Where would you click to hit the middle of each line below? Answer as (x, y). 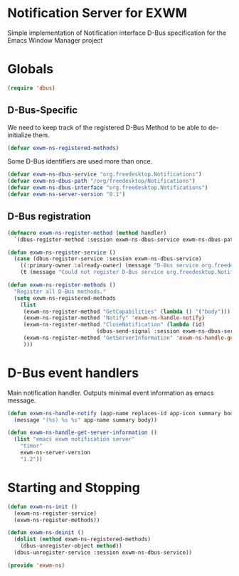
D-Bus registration (49, 217)
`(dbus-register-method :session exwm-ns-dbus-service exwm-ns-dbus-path (125, 240)
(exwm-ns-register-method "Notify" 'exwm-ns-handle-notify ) (114, 318)
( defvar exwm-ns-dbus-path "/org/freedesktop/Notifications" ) (101, 181)
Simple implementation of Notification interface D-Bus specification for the (117, 33)
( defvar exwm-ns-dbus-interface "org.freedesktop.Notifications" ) (108, 188)
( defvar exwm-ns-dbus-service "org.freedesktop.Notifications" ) (105, 175)
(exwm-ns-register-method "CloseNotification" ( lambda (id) (114, 325)
